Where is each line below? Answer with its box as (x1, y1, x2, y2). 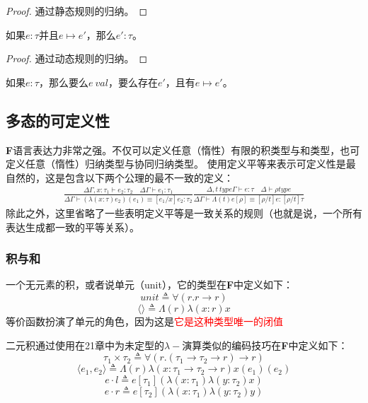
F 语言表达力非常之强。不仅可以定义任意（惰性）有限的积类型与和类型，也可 (6, 142, 360, 157)
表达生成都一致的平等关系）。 (6, 219, 139, 234)
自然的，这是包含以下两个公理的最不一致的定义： (6, 170, 234, 185)
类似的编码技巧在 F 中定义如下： (202, 337, 348, 352)
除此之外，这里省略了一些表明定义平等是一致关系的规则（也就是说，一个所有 (6, 206, 362, 221)
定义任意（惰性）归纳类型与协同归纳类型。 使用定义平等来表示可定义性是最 (6, 156, 356, 171)
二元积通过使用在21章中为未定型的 (6, 337, 164, 352)
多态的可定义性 (6, 109, 110, 131)
